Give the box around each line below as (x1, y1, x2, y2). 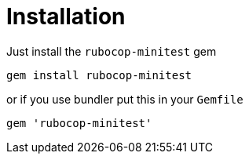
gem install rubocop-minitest (6, 68, 192, 82)
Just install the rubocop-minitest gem (6, 44, 217, 58)
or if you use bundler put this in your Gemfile (6, 92, 244, 106)
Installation (6, 3, 126, 30)
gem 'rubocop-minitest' (6, 116, 152, 129)
